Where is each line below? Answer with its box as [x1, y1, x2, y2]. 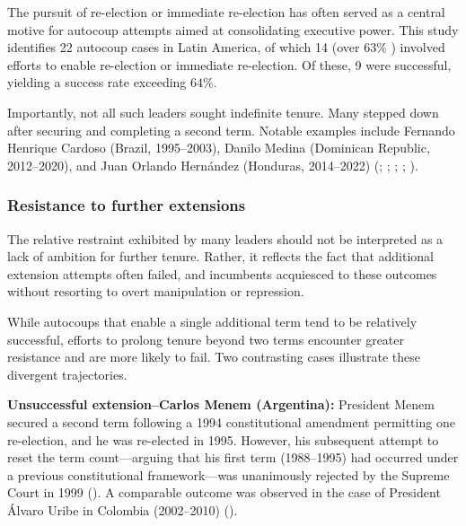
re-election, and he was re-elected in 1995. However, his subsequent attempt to [7, 430, 439, 449]
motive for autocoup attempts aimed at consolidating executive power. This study [7, 20, 459, 39]
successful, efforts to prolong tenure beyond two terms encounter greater [7, 329, 405, 348]
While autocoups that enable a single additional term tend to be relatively [7, 311, 418, 330]
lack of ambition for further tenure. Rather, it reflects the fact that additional [7, 247, 434, 266]
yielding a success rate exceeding [7, 73, 187, 92]
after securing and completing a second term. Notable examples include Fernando [7, 120, 455, 139]
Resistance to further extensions [7, 194, 246, 216]
